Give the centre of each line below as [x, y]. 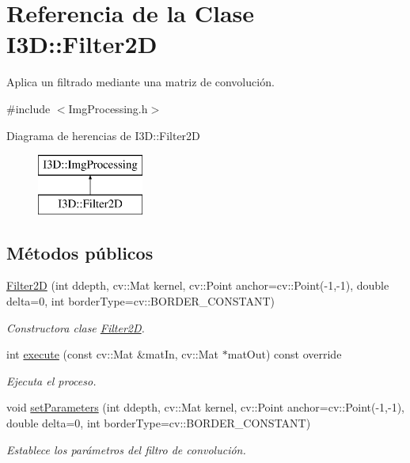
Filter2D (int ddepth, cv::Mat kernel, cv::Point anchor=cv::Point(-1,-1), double [198, 285]
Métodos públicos [80, 252]
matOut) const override [285, 354]
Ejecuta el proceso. [51, 380]
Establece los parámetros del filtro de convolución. [126, 449]
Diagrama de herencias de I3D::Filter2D [103, 135]
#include [28, 108]
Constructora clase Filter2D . [76, 327]
